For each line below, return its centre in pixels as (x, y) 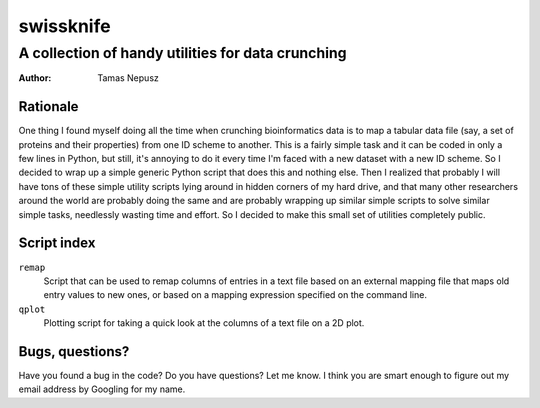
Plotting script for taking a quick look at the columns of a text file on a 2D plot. (204, 323)
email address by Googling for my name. (102, 389)
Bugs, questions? (74, 351)
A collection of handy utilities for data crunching (182, 53)
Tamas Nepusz (128, 78)
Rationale (48, 106)
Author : (35, 78)
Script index (57, 243)
